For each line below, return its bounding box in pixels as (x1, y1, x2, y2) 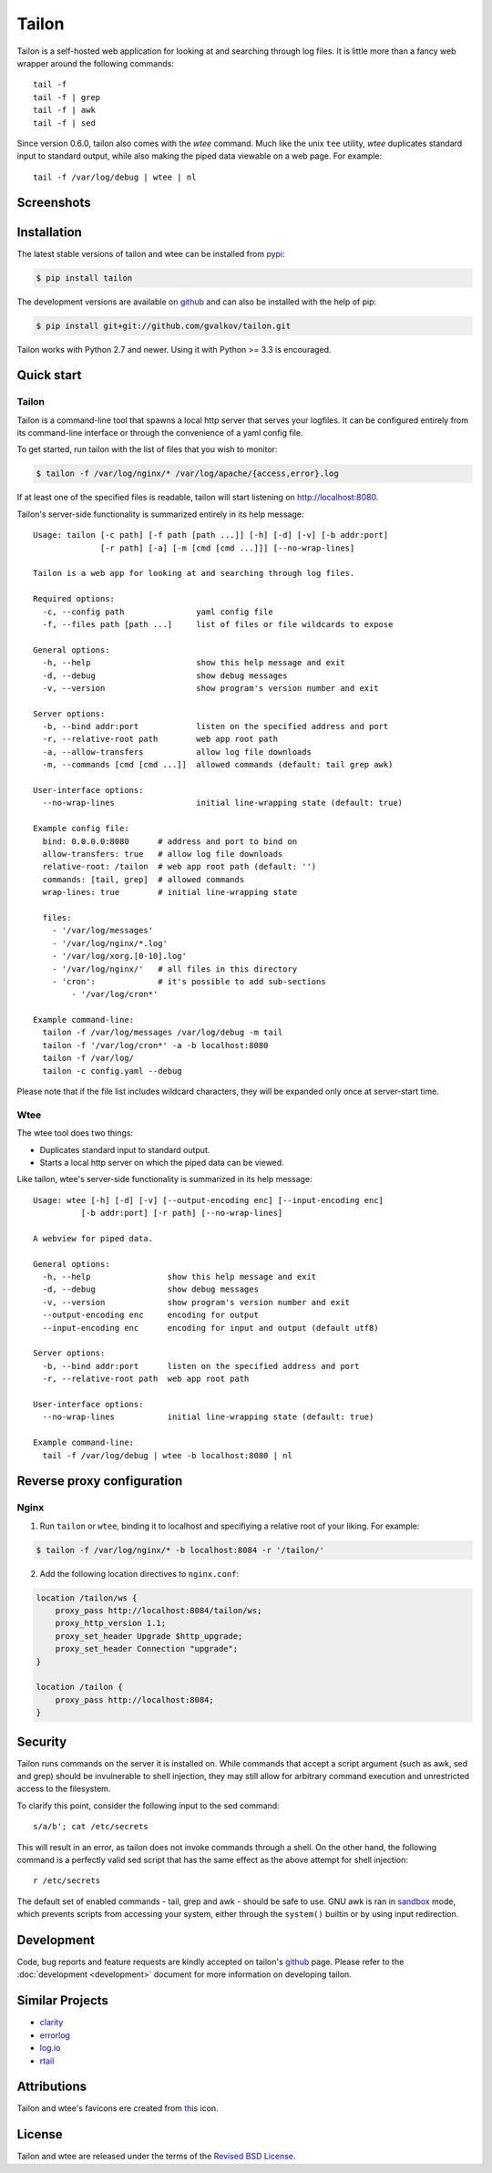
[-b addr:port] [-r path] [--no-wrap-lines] (80, 1208, 283, 1219)
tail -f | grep (33, 92, 101, 102)
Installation (16, 224, 82, 240)
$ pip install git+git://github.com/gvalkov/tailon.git (36, 320, 292, 331)
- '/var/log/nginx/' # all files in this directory (51, 963, 298, 974)
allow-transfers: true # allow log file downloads (42, 849, 283, 859)
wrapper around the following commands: (16, 57, 175, 68)
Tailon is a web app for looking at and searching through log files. (33, 568, 355, 579)
